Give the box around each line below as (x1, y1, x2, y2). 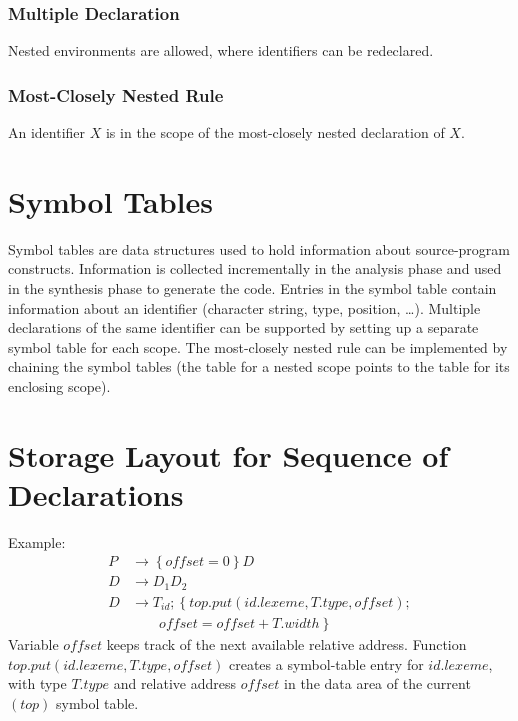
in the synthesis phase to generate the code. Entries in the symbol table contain (8, 277, 497, 298)
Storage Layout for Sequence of (8, 434, 449, 475)
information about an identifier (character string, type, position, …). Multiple (8, 297, 481, 318)
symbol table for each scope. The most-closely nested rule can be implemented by (8, 336, 508, 357)
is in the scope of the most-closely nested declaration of (105, 122, 445, 143)
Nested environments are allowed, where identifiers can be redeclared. (8, 40, 434, 61)
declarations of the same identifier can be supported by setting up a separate (8, 317, 479, 338)
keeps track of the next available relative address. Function (106, 633, 467, 654)
